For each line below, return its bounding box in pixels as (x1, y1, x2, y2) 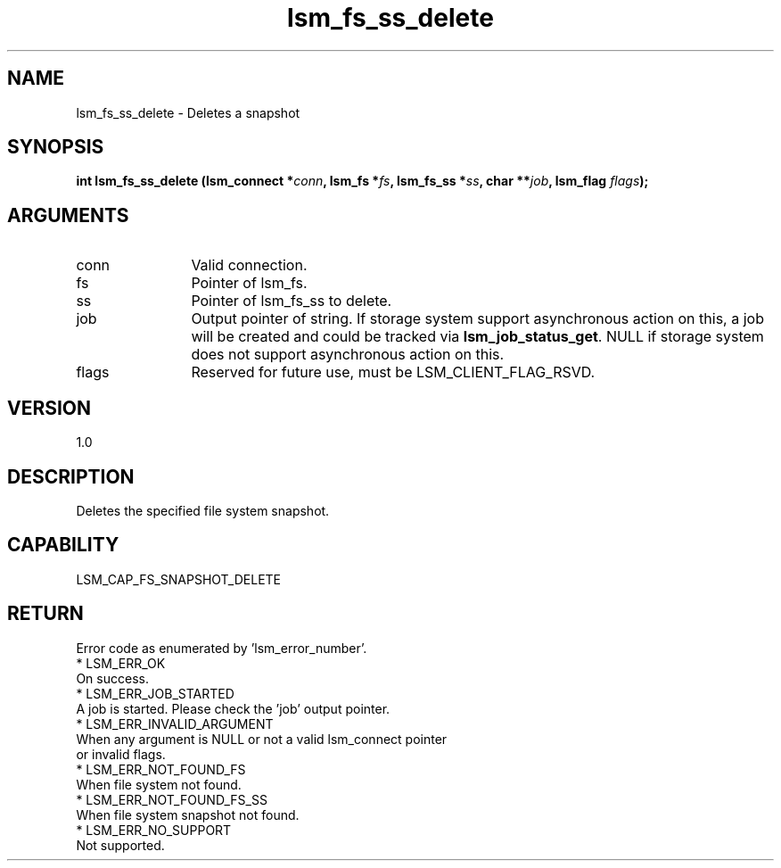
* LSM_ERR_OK (76, 655, 166, 671)
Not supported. (76, 837, 165, 853)
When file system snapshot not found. (76, 806, 300, 823)
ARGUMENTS (7, 203, 129, 227)
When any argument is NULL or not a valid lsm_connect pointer (76, 731, 448, 747)
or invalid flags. (76, 746, 166, 762)
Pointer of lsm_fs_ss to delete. (191, 292, 392, 310)
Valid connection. (191, 256, 308, 275)
